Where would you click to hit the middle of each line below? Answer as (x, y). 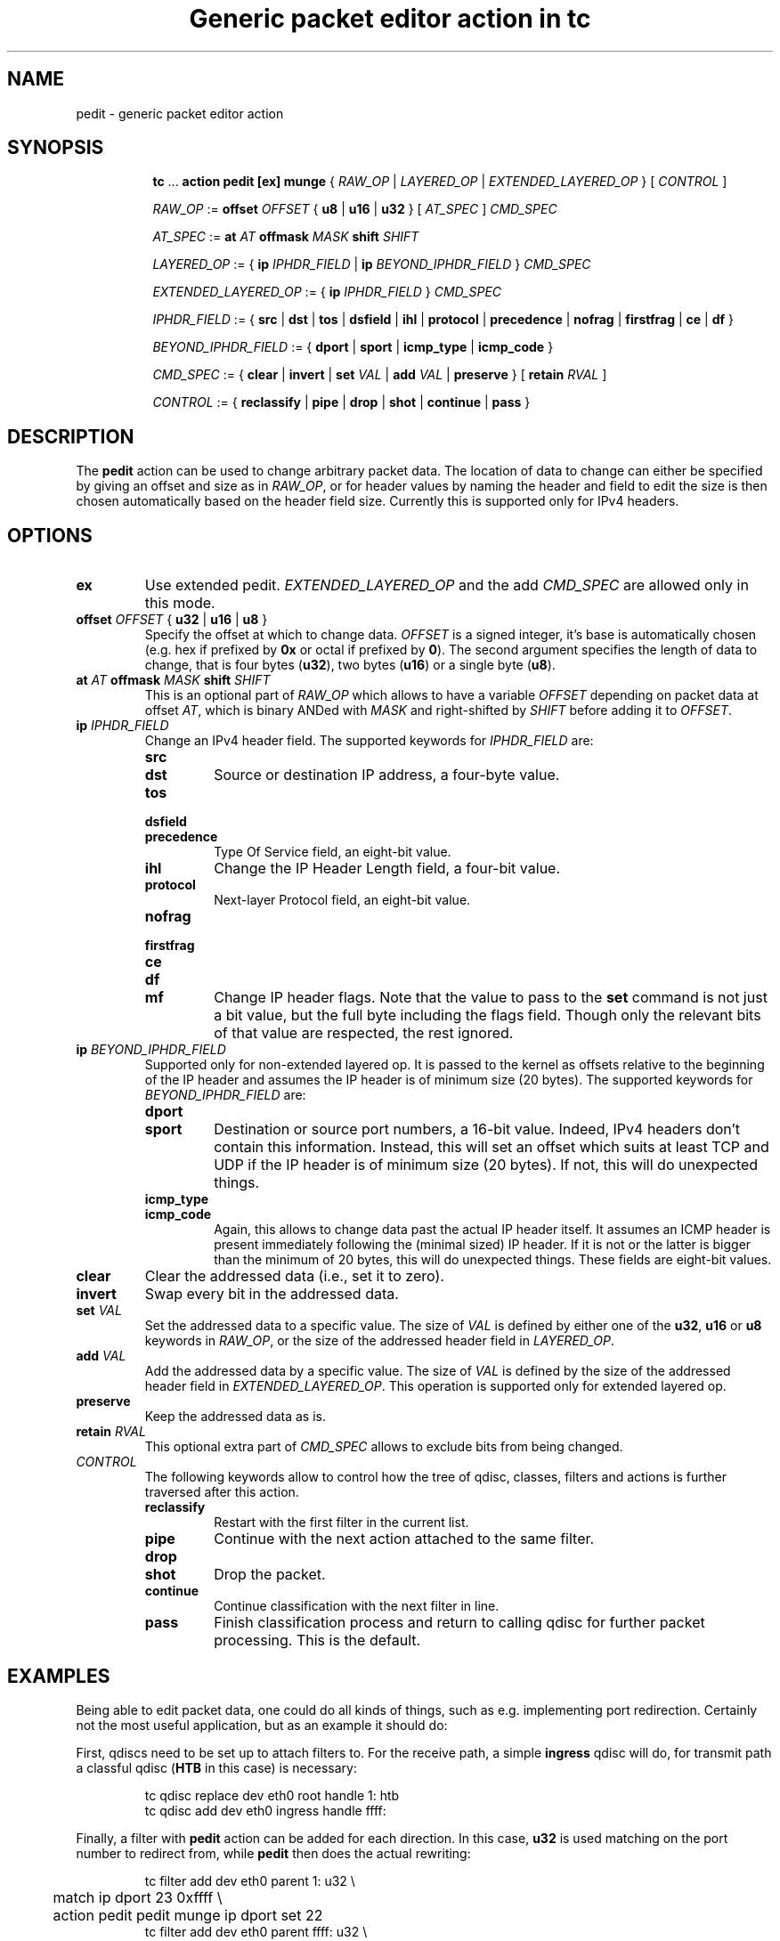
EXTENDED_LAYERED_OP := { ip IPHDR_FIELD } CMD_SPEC (327, 292)
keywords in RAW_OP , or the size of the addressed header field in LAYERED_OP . (379, 1341)
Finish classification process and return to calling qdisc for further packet (459, 1623)
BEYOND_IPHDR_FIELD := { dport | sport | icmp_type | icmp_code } (353, 347)
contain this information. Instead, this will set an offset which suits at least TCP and (492, 1147)
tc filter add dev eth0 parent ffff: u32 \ (256, 1931)
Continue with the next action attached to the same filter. (404, 1539)
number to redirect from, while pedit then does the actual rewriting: (273, 1853)
